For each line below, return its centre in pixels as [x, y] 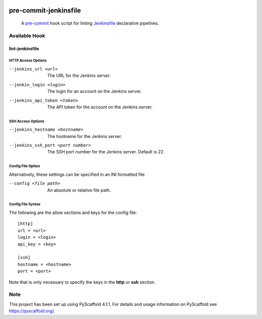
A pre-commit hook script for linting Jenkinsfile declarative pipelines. [90, 23]
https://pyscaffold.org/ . [32, 311]
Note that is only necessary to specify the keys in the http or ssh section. [82, 282]
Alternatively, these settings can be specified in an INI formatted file [77, 174]
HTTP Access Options [28, 61]
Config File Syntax [25, 204]
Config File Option [25, 166]
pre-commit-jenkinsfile [45, 10]
